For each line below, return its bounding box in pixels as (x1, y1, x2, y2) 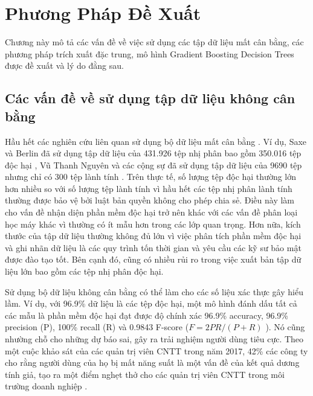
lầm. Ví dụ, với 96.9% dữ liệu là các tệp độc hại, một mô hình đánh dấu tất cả (5, 297, 297, 310)
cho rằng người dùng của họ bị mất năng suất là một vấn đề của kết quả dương (5, 356, 300, 369)
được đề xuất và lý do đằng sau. (5, 59, 124, 72)
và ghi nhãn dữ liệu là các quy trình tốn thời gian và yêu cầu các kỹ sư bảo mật (5, 241, 302, 254)
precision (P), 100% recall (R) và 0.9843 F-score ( (5, 321, 189, 333)
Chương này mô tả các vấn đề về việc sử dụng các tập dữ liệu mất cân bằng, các (5, 36, 304, 48)
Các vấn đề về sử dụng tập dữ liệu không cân (5, 89, 295, 107)
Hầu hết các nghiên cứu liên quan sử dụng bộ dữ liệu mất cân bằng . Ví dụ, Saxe (5, 135, 307, 147)
